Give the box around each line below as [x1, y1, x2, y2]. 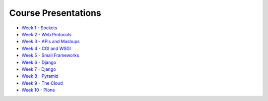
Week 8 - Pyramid [21, 73, 59, 79]
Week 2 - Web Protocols [21, 31, 72, 37]
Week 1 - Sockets [21, 25, 57, 31]
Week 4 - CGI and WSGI [21, 45, 71, 51]
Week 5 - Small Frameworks [21, 52, 79, 58]
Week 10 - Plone [21, 87, 56, 93]
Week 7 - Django [21, 66, 56, 72]
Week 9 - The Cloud [21, 80, 63, 86]
